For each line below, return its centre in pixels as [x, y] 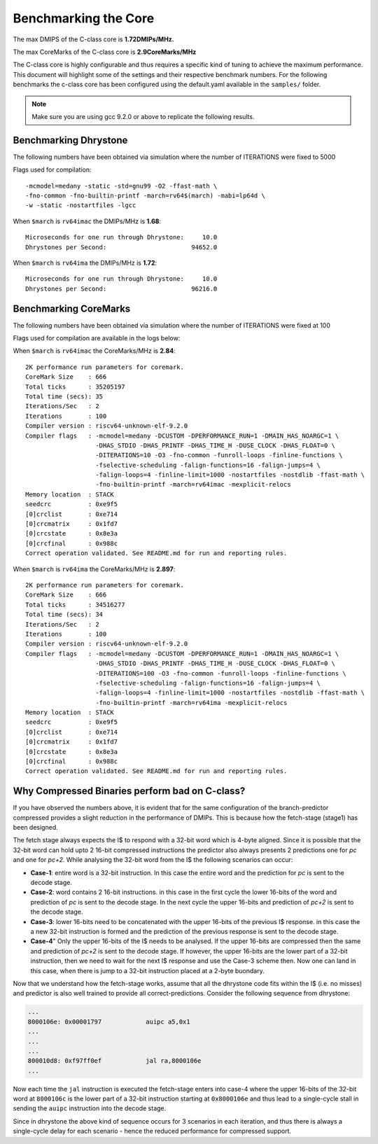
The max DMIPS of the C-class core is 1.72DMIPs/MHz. [93, 39]
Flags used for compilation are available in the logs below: [97, 338]
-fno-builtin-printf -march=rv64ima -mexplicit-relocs [191, 703]
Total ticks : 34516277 [75, 605]
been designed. [36, 828]
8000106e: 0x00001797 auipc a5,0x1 [109, 1021]
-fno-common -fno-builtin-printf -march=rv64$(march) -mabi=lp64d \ [145, 195]
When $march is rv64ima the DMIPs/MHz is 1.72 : [85, 263]
